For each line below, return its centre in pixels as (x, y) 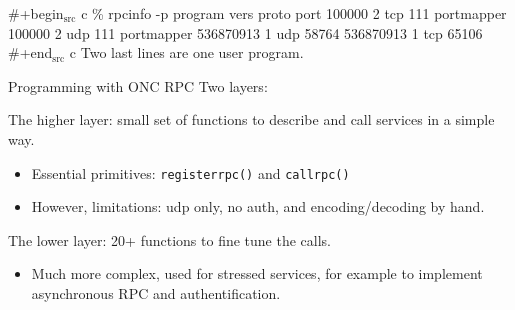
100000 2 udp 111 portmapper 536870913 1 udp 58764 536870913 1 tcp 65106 (245, 32)
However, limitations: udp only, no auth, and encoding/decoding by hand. (258, 206)
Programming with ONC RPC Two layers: (138, 85)
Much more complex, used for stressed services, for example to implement (257, 273)
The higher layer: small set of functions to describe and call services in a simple (251, 119)
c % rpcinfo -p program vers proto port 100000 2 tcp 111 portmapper (294, 13)
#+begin (36, 13)
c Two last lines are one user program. (186, 52)
